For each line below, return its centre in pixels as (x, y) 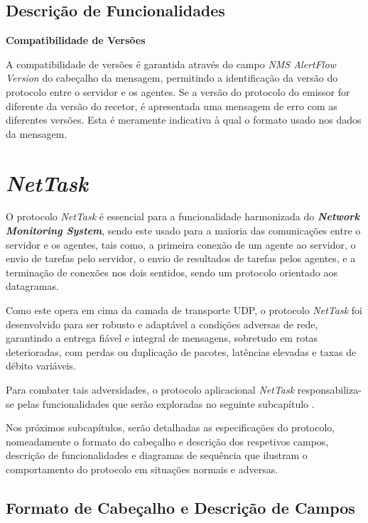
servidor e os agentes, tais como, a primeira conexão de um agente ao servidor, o (181, 244)
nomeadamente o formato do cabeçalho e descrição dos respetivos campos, (167, 441)
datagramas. (32, 286)
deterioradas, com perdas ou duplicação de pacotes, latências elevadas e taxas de (181, 351)
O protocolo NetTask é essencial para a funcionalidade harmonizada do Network (183, 216)
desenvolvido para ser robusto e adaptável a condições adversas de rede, (162, 324)
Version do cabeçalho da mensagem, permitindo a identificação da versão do (172, 78)
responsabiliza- (329, 390)
